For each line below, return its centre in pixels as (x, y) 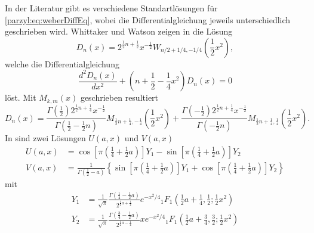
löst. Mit (21, 97)
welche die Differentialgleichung (62, 63)
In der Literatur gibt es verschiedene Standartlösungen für (111, 8)
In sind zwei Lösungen (45, 138)
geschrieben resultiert (119, 97)
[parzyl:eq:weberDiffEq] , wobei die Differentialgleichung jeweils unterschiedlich (148, 19)
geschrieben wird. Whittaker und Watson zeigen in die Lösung (119, 31)
